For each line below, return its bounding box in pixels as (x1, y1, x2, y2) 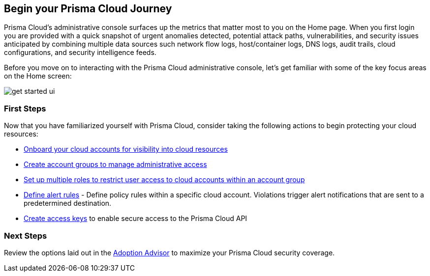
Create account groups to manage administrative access (24, 160, 207, 169)
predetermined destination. (24, 199, 112, 208)
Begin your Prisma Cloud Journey (4, 2, 172, 15)
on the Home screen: (4, 72, 72, 81)
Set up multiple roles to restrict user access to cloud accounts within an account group (24, 175, 305, 184)
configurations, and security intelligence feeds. (4, 48, 156, 57)
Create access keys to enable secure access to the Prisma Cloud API (24, 214, 247, 223)
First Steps (4, 103, 46, 113)
